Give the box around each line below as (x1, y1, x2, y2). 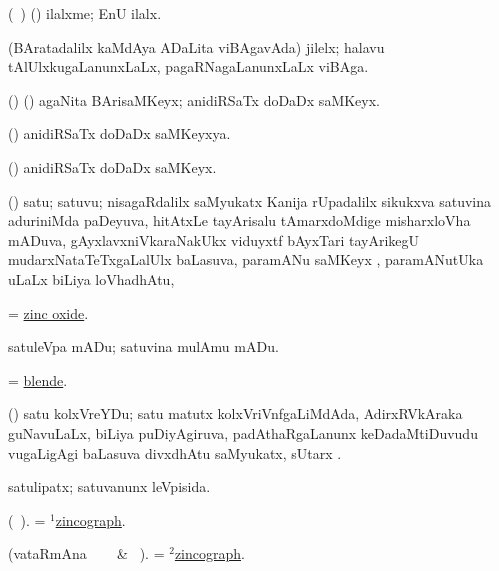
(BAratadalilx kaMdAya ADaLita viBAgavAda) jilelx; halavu (8, 36, 385, 57)
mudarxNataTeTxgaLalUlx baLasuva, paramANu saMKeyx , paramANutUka (8, 249, 484, 270)
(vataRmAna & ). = (8, 543, 165, 564)
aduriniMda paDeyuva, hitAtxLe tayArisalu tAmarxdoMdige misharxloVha (8, 210, 471, 231)
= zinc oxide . (8, 302, 89, 323)
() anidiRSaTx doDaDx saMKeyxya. (8, 123, 231, 144)
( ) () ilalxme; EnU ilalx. (8, 3, 162, 23)
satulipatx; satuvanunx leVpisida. (8, 476, 211, 497)
